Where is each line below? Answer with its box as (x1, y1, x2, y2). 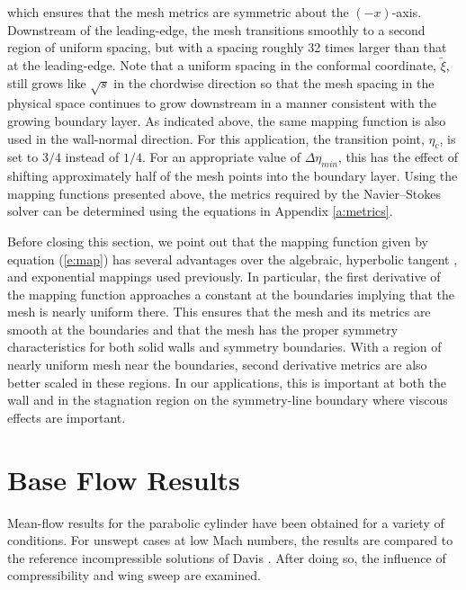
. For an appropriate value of (141, 147, 300, 166)
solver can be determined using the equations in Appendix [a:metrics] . (7, 201, 393, 220)
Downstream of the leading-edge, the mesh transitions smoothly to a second (7, 20, 426, 39)
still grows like (7, 73, 86, 92)
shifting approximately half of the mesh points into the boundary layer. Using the (7, 166, 458, 185)
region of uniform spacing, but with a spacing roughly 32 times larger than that (7, 38, 447, 57)
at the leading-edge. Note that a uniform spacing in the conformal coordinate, (7, 56, 436, 74)
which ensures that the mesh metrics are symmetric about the (7, 3, 349, 21)
